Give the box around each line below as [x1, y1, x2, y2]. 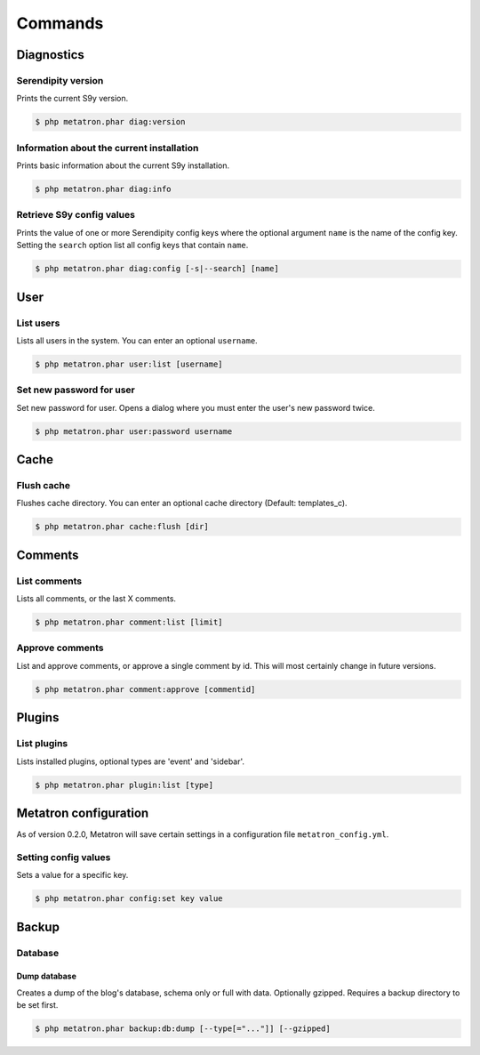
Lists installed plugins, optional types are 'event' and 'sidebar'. [16, 756, 244, 767]
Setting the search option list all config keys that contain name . [16, 240, 249, 251]
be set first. [16, 1000, 59, 1011]
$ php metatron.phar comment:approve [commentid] [35, 684, 256, 694]
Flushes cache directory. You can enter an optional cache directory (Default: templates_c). [16, 498, 348, 509]
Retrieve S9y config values [16, 209, 135, 221]
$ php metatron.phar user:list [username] [35, 358, 223, 369]
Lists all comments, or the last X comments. [16, 593, 177, 604]
